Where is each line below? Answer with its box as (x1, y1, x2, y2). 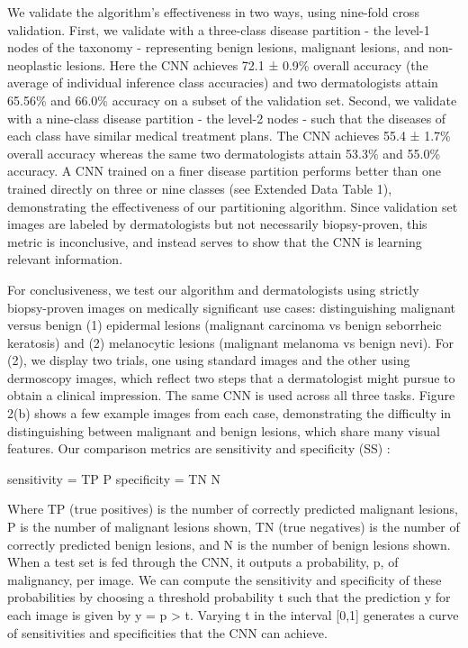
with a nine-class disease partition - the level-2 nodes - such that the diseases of (7, 108, 446, 127)
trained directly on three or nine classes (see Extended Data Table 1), (7, 178, 392, 197)
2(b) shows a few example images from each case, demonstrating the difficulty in (7, 404, 452, 423)
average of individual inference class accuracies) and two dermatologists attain (7, 73, 438, 92)
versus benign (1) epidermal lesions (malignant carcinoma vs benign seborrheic (7, 315, 442, 334)
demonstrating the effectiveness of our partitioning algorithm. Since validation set (7, 196, 458, 215)
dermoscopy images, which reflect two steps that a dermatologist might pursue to (7, 368, 455, 387)
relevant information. (7, 250, 123, 269)
